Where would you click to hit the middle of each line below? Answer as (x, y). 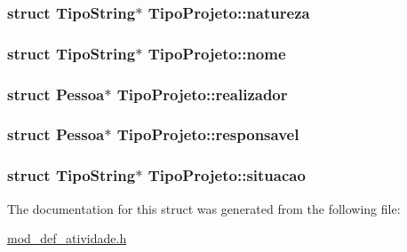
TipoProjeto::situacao (227, 175)
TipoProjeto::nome (217, 53)
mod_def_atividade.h (67, 238)
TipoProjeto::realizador (202, 94)
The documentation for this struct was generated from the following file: (204, 208)
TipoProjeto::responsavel (208, 134)
